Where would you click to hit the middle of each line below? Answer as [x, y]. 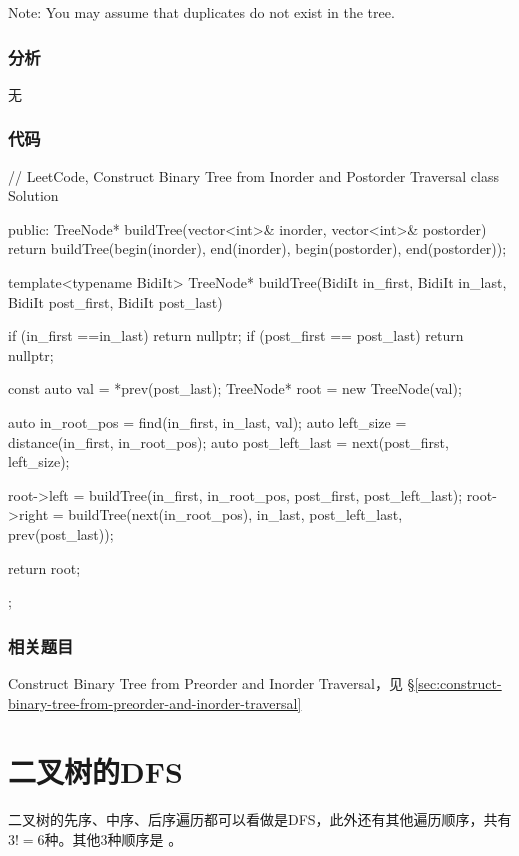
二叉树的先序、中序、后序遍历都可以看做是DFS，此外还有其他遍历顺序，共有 [260, 819]
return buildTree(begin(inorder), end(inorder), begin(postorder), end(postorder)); [257, 248]
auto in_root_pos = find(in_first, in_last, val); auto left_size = [207, 421]
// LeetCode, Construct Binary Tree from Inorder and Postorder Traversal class [253, 175]
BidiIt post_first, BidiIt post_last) [115, 301]
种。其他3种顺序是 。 [113, 838]
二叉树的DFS [95, 771]
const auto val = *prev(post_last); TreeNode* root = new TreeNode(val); [235, 388]
